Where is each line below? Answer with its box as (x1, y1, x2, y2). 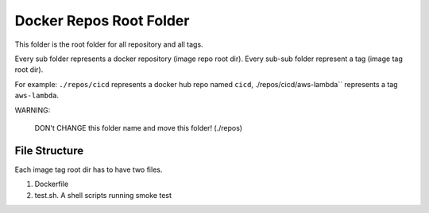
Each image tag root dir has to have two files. (14, 165, 163, 174)
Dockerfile (34, 179, 69, 189)
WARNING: (14, 105, 51, 115)
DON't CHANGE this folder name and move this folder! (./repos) (34, 123, 242, 132)
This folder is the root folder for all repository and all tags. (14, 40, 203, 49)
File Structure (14, 143, 83, 158)
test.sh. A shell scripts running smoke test (34, 190, 172, 200)
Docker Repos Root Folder (14, 12, 190, 29)
